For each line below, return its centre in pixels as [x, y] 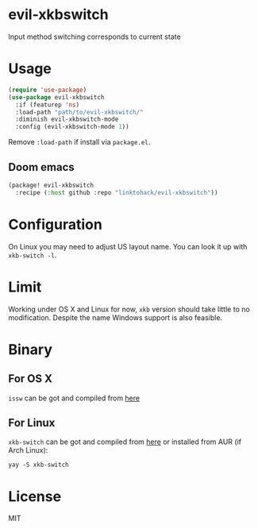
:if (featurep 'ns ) [48, 105]
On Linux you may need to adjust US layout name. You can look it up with [128, 246]
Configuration [56, 224]
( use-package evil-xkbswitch [56, 97]
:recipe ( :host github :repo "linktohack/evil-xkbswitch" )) [117, 192]
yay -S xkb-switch [39, 465]
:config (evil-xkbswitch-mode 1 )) [72, 127]
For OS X [31, 379]
